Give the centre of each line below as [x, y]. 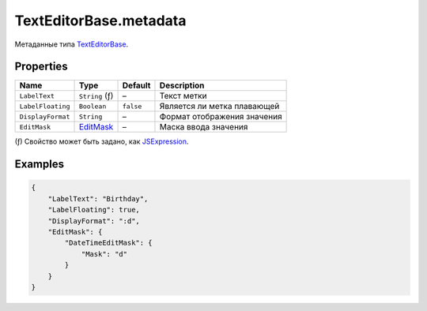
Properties [41, 67]
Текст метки [183, 96]
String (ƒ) [96, 96]
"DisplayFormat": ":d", [94, 221]
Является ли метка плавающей [219, 107]
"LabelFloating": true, [94, 210]
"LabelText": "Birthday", [98, 199]
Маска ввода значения [204, 127]
